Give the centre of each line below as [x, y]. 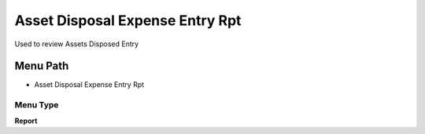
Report [26, 121]
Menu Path [42, 66]
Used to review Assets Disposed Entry [77, 44]
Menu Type [37, 105]
